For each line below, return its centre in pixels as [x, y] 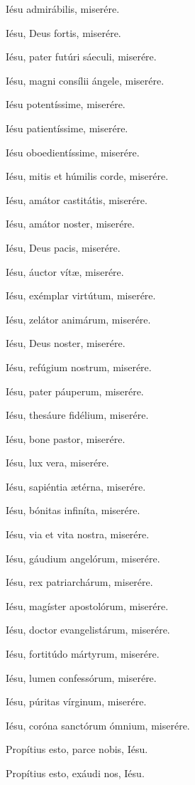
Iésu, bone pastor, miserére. [66, 438]
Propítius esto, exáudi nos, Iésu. [75, 773]
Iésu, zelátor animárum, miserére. [78, 319]
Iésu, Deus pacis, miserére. [63, 247]
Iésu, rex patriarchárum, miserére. [79, 582]
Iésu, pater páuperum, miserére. [75, 391]
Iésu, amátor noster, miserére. [70, 224]
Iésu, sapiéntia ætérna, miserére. [76, 486]
